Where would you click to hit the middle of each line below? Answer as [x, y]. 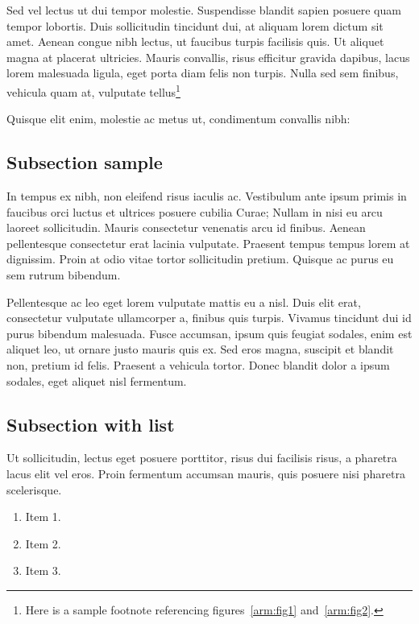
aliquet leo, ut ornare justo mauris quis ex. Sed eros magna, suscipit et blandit [200, 349]
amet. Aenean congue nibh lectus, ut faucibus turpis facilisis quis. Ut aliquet [195, 41]
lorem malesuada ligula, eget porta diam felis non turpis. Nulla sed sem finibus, [203, 73]
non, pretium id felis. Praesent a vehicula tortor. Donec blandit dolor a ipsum [198, 364]
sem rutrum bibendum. [64, 274]
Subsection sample [85, 162]
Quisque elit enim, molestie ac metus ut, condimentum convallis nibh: [178, 119]
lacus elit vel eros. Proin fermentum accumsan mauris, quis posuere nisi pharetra [206, 473]
